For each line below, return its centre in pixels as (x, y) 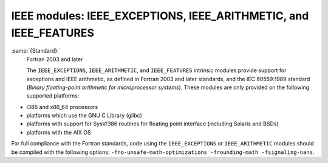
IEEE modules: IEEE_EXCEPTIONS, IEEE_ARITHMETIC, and (160, 16)
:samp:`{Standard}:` (36, 51)
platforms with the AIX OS (59, 132)
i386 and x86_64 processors (62, 107)
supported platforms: (53, 96)
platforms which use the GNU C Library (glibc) (84, 116)
